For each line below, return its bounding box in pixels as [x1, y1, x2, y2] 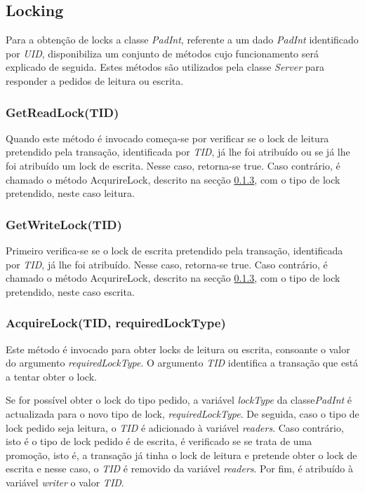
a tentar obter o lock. [6, 369, 97, 383]
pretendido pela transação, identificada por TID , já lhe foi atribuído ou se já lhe [6, 144, 350, 159]
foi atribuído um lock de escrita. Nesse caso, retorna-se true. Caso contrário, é [6, 158, 340, 172]
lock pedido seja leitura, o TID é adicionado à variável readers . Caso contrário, [6, 420, 344, 435]
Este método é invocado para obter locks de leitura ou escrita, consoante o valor [6, 341, 350, 356]
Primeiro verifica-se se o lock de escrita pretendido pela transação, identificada [6, 242, 343, 257]
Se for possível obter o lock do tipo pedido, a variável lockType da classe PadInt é [6, 392, 352, 407]
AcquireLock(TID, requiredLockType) [6, 314, 226, 332]
